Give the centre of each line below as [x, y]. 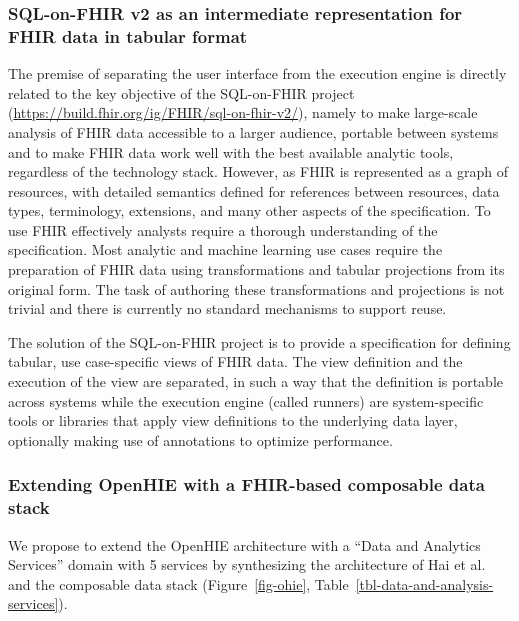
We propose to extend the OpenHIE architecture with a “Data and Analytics [244, 544]
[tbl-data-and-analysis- [424, 583]
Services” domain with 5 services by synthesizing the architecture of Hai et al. [247, 564]
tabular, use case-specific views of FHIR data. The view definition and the [235, 361]
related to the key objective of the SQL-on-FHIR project [181, 92]
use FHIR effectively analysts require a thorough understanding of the [223, 229]
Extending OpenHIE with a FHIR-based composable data [246, 484]
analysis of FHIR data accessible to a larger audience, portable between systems [253, 131]
